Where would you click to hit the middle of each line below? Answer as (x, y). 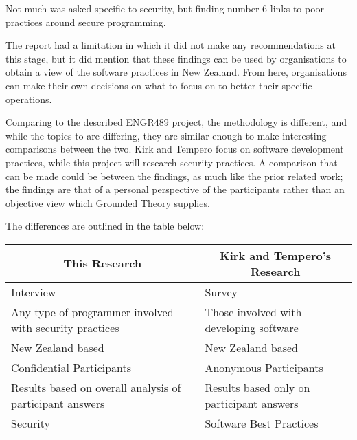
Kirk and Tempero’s (276, 255)
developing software (252, 327)
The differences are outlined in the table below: (105, 226)
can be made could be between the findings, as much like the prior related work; (174, 176)
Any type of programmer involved (92, 311)
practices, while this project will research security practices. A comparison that (172, 162)
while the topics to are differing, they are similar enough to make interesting (166, 135)
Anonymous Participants (264, 367)
